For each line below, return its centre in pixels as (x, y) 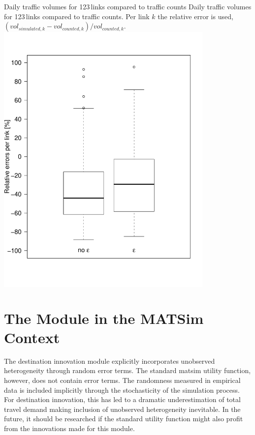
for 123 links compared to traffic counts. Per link (77, 16)
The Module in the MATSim (104, 318)
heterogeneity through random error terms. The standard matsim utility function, (127, 370)
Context (32, 337)
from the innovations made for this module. (69, 428)
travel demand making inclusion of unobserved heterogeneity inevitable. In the (122, 409)
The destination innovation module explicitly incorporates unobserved (110, 361)
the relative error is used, (195, 16)
